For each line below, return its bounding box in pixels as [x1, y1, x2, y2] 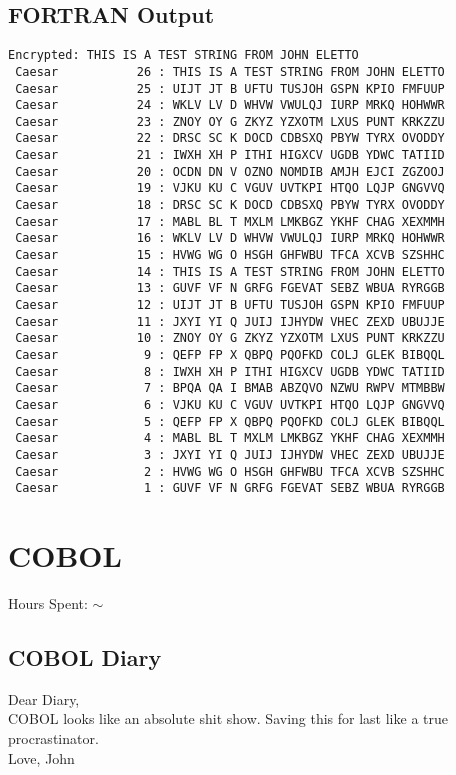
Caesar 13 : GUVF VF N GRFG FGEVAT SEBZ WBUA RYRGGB [15, 281, 445, 296]
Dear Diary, [8, 688, 80, 709]
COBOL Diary [8, 642, 162, 673]
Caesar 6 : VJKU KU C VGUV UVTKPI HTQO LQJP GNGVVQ [15, 397, 445, 412]
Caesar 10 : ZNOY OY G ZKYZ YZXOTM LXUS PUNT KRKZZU [15, 331, 445, 346]
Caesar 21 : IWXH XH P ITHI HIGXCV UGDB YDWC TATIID [15, 148, 445, 163]
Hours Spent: [8, 593, 88, 614]
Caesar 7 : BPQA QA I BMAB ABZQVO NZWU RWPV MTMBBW [15, 381, 445, 396]
